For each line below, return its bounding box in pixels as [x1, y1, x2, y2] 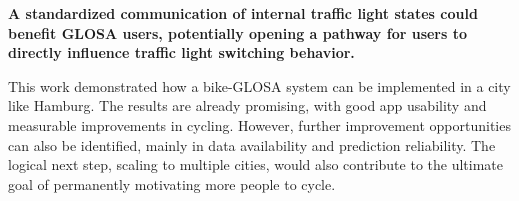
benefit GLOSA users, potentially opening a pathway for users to [8, 22, 468, 43]
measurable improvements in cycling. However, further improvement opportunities [8, 114, 511, 135]
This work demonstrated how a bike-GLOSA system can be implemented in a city [8, 75, 511, 96]
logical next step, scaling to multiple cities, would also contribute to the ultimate [8, 154, 503, 175]
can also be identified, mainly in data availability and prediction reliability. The [8, 134, 496, 155]
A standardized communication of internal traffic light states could [8, 3, 478, 23]
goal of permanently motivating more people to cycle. [8, 173, 336, 194]
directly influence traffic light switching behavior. [8, 42, 355, 63]
